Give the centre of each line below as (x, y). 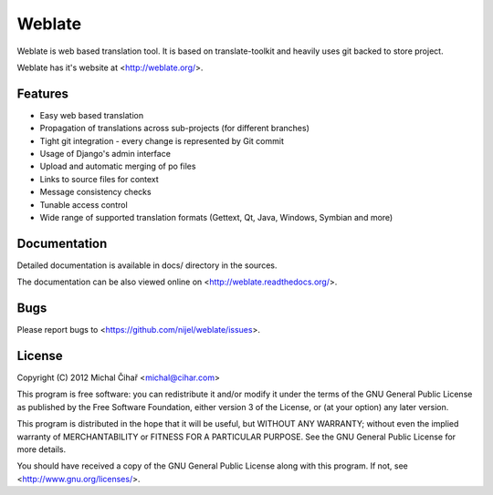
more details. (42, 449)
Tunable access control (84, 204)
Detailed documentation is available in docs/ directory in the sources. (147, 265)
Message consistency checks (95, 192)
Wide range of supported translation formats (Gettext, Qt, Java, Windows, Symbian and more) (216, 217)
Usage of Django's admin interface (105, 154)
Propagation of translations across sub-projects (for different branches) (174, 129)
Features (42, 93)
